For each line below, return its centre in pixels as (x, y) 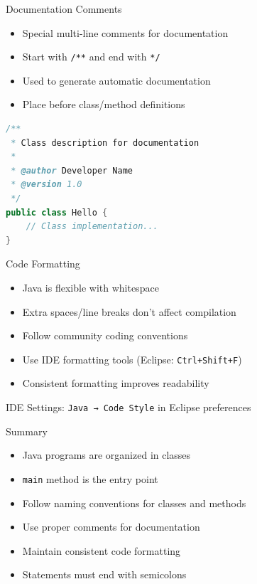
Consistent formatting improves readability (116, 383)
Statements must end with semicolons (104, 574)
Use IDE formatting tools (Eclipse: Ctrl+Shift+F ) (132, 359)
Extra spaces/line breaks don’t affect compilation (129, 311)
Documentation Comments (64, 9)
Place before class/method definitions (104, 104)
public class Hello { (57, 212)
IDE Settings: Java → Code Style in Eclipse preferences (128, 407)
